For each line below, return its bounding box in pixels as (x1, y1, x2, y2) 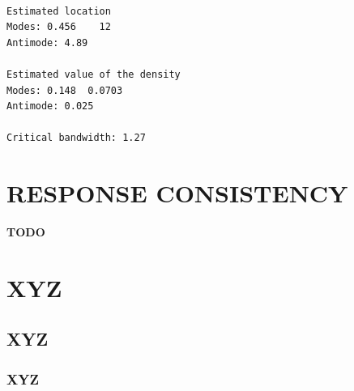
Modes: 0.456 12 (6, 21, 111, 33)
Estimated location (6, 5, 111, 17)
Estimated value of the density (6, 68, 181, 80)
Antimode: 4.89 (6, 36, 88, 49)
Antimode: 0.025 (6, 100, 94, 113)
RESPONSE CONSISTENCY (6, 176, 348, 210)
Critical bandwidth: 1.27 (6, 132, 146, 144)
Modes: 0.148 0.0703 (6, 84, 123, 96)
